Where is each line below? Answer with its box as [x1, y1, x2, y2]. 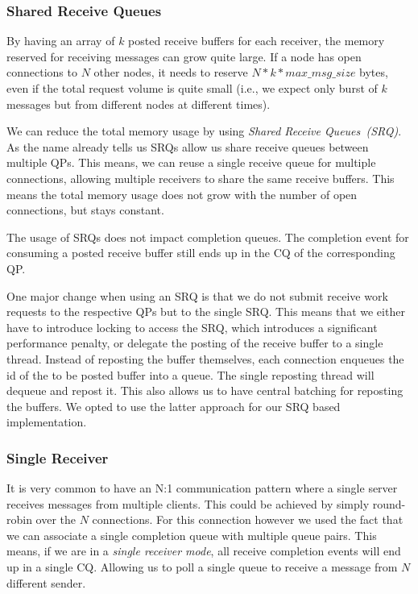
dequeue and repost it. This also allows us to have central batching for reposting [6, 382, 404, 399]
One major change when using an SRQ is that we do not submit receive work [6, 287, 388, 304]
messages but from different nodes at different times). [6, 95, 271, 112]
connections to [6, 64, 77, 81]
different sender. [6, 574, 86, 591]
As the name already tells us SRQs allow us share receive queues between [6, 138, 369, 155]
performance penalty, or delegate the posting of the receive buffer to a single [6, 334, 383, 351]
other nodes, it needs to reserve [93, 64, 248, 81]
